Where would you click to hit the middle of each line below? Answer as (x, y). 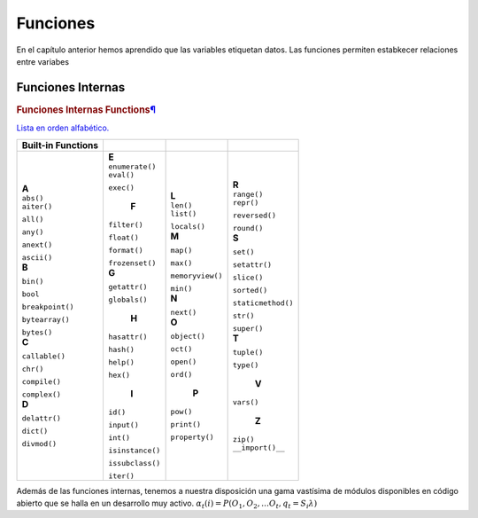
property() (192, 437)
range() (248, 194)
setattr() (252, 265)
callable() (44, 356)
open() (184, 361)
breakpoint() (48, 307)
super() (248, 328)
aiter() (37, 207)
